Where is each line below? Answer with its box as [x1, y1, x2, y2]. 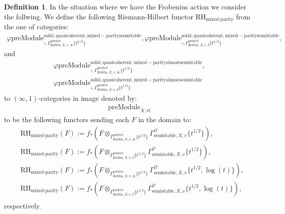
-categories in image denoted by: [38, 92, 137, 103]
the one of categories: [4, 21, 69, 32]
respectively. [4, 200, 41, 211]
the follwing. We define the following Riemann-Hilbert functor [4, 11, 193, 21]
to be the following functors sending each [4, 114, 130, 125]
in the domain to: [138, 114, 191, 125]
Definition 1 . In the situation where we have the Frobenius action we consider [4, 1, 247, 11]
